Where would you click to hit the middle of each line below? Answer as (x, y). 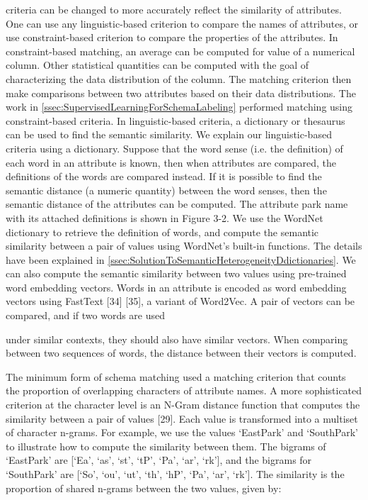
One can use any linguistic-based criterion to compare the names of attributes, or (182, 23)
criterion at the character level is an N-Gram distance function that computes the (183, 405)
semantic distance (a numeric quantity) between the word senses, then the (166, 190)
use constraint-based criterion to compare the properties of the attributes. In (172, 37)
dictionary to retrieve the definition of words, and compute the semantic (162, 232)
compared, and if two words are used (86, 315)
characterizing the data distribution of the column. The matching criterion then (179, 78)
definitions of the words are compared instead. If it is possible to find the (164, 176)
